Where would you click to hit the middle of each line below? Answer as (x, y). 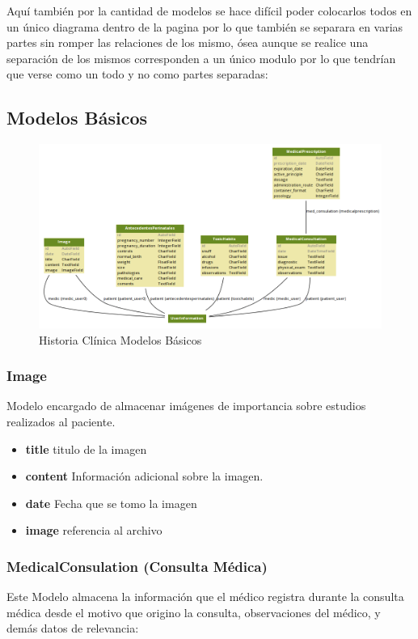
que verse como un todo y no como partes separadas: (137, 74)
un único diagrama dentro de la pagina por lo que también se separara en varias (205, 26)
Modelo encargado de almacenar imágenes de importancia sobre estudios (186, 406)
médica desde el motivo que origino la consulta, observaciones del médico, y (194, 612)
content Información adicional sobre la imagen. (144, 476)
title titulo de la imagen (86, 449)
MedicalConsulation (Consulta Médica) (137, 566)
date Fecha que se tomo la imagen (111, 503)
